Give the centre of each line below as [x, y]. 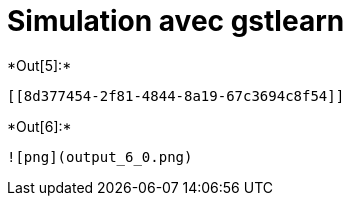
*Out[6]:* [39, 126]
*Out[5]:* [39, 65]
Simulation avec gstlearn [176, 21]
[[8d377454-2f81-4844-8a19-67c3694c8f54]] [176, 95]
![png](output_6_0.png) [100, 156]
